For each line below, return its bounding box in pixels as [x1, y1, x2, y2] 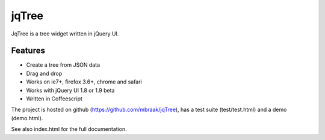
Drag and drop [26, 70, 63, 77]
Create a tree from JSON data [26, 61, 101, 68]
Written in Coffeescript [26, 95, 82, 102]
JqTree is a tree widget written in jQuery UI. [11, 30, 119, 37]
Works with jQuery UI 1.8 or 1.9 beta [26, 87, 115, 94]
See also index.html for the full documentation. [11, 126, 128, 133]
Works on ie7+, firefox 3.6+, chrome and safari [26, 78, 143, 85]
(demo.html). [11, 114, 43, 121]
